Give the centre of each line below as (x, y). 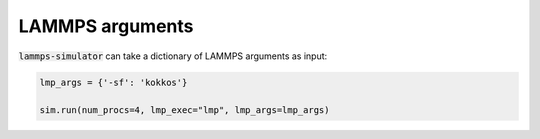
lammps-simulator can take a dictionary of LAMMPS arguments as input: (173, 56)
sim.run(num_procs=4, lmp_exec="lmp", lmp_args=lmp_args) (184, 110)
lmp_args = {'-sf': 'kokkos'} (113, 82)
